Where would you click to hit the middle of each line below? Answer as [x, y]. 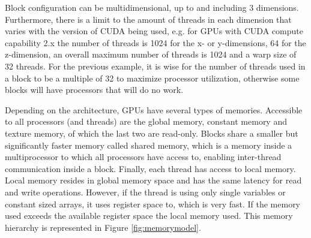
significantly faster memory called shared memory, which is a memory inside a [149, 145]
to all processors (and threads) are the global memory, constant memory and [146, 121]
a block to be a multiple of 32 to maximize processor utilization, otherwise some [152, 78]
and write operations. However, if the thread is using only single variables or [145, 192]
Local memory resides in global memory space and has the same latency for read [153, 180]
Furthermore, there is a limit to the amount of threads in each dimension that [148, 19]
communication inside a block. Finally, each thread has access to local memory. [150, 168]
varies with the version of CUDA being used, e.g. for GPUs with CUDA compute [154, 31]
